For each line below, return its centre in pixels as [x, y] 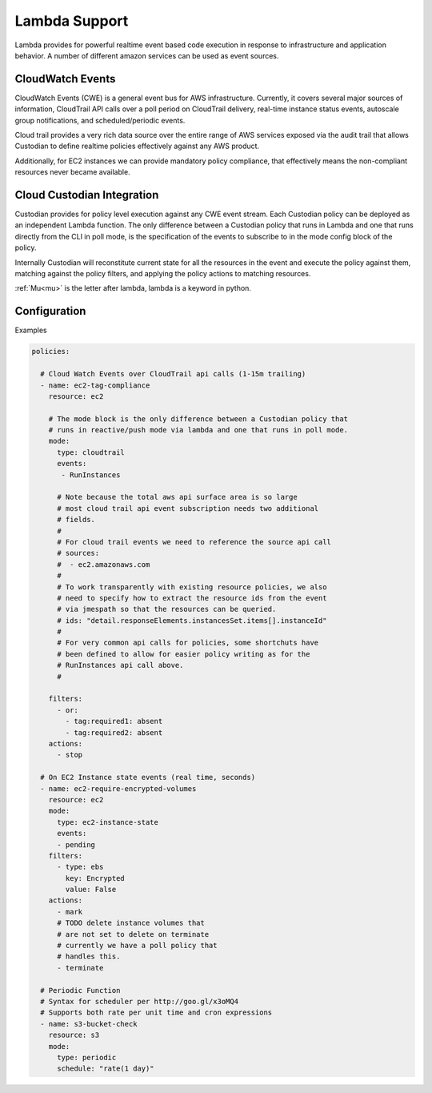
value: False [91, 890]
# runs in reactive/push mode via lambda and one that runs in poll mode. [198, 430]
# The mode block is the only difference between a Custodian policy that [198, 419]
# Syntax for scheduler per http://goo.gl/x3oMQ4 [140, 1001]
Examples [31, 330]
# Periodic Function [80, 990]
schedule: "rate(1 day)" [106, 1069]
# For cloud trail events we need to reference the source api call [194, 542]
